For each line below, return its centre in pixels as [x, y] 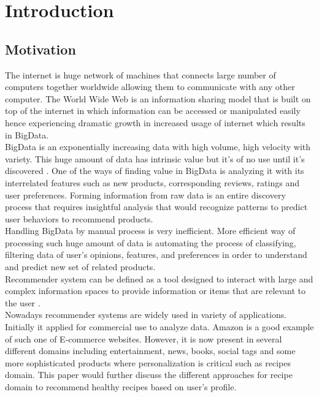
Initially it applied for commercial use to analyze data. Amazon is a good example [159, 327]
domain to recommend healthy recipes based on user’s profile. [121, 387]
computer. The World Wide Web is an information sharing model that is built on [158, 98]
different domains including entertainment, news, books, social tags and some [150, 351]
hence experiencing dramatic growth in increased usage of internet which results [155, 122]
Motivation [40, 49]
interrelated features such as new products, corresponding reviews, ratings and [152, 182]
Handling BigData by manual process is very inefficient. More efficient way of [150, 231]
